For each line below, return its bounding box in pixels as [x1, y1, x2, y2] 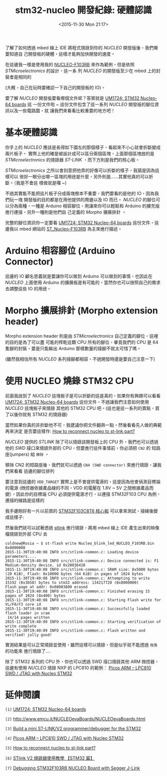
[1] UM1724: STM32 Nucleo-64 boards [5, 706, 86, 712]
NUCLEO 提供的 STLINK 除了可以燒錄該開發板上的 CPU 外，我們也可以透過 [5, 439, 159, 445]
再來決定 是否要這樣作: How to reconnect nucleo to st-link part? [5, 428, 135, 434]
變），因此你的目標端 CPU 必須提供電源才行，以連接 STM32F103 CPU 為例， [5, 491, 162, 497]
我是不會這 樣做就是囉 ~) [15, 180, 67, 186]
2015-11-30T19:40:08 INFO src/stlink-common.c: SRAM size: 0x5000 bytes [5, 567, 159, 572]
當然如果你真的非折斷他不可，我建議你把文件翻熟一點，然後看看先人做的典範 [5, 422, 162, 428]
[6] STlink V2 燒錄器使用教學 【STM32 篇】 [5, 755, 95, 761]
